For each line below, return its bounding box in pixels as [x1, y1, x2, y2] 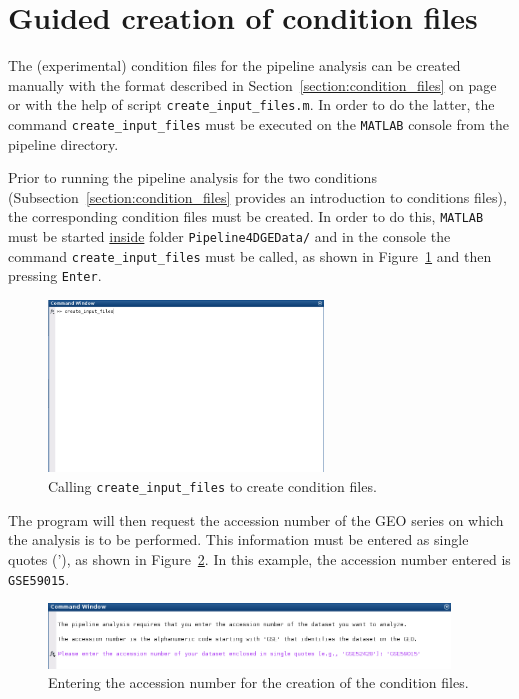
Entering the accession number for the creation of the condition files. [48, 672, 469, 693]
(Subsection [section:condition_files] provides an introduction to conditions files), [8, 186, 507, 207]
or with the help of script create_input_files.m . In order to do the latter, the [8, 94, 495, 115]
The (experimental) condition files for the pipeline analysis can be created [8, 55, 461, 76]
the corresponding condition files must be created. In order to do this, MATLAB [8, 206, 484, 227]
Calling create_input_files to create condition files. [48, 476, 377, 497]
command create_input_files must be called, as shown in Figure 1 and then [8, 245, 492, 266]
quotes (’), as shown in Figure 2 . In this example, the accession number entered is [8, 548, 511, 569]
